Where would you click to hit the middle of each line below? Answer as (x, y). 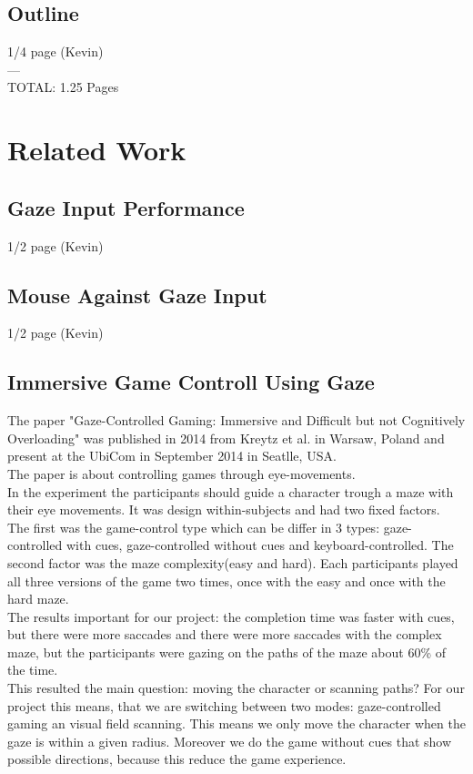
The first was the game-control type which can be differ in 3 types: (194, 527)
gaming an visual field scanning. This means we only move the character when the (236, 723)
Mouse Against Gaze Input (137, 295)
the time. (33, 670)
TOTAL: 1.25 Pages (63, 87)
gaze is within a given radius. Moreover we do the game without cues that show (230, 741)
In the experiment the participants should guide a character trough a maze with (231, 491)
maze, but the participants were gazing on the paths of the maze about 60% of (227, 652)
